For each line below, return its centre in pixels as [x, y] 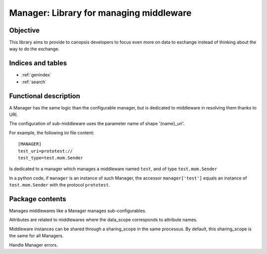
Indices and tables [38, 63]
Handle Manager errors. [33, 245]
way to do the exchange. [34, 49]
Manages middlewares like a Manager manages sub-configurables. [78, 211]
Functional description [45, 96]
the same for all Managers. [36, 236]
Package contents [38, 199]
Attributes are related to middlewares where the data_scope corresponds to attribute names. [103, 220]
